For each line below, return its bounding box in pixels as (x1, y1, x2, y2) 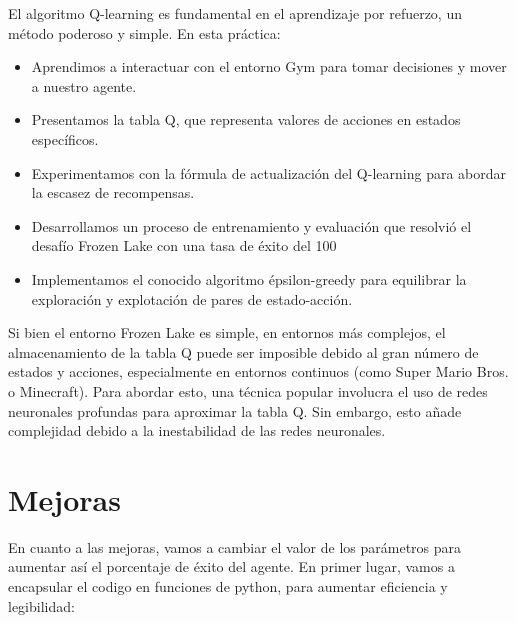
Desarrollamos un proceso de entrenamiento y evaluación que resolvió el (31, 215, 472, 236)
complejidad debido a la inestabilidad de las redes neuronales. (8, 420, 386, 441)
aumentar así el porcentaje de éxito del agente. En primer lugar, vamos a (8, 556, 455, 577)
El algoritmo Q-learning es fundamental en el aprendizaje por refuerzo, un (8, 3, 462, 23)
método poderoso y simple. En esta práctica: (8, 22, 281, 43)
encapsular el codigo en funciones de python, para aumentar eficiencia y (8, 576, 448, 596)
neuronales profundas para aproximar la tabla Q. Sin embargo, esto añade (8, 400, 462, 421)
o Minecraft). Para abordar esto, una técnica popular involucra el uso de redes (8, 380, 488, 401)
